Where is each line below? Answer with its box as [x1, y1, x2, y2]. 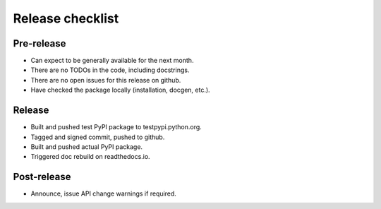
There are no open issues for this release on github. [30, 76, 181, 84]
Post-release [13, 171, 71, 183]
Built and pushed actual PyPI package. [30, 142, 143, 151]
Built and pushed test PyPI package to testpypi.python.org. [30, 123, 202, 131]
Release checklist [13, 11, 119, 26]
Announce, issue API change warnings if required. [30, 189, 176, 198]
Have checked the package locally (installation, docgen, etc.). [30, 85, 211, 95]
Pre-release [13, 37, 66, 49]
